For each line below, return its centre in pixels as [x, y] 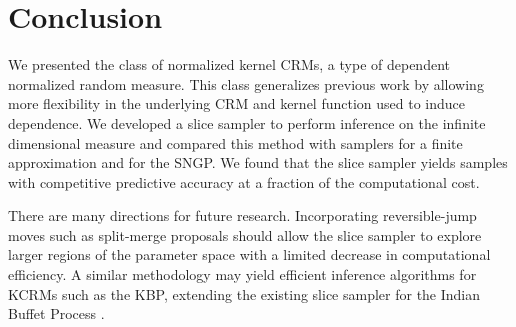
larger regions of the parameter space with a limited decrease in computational [249, 254]
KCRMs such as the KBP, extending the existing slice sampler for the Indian [244, 293]
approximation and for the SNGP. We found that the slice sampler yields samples [258, 162]
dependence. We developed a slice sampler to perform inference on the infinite [247, 122]
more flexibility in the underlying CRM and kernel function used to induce [237, 103]
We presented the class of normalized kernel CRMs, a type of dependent [229, 64]
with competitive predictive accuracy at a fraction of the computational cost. [244, 181]
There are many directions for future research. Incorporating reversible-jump [242, 215]
